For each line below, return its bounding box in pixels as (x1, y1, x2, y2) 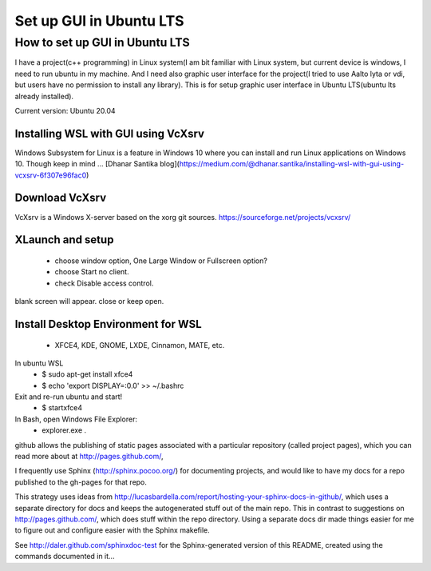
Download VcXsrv (14, 191, 107, 205)
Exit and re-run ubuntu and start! (14, 392, 123, 401)
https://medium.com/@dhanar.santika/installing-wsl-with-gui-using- (179, 159, 405, 169)
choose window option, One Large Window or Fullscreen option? (54, 256, 267, 266)
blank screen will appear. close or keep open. (14, 297, 164, 306)
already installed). (14, 91, 74, 101)
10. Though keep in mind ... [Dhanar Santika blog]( (14, 159, 180, 169)
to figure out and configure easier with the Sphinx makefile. (14, 525, 211, 535)
